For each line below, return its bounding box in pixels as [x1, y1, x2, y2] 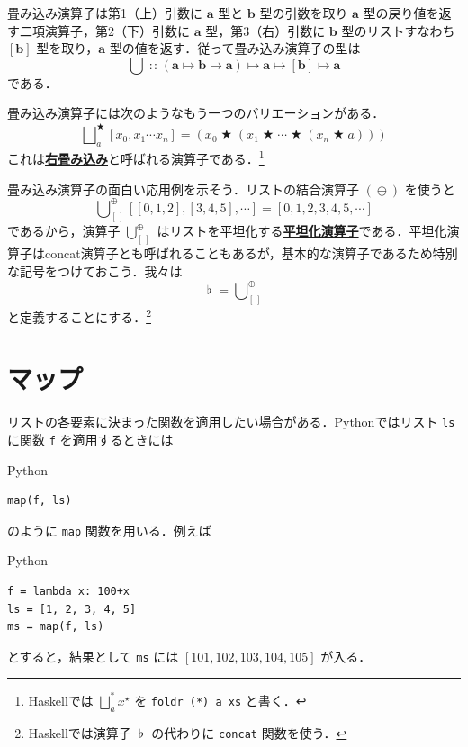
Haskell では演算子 [28, 723, 131, 742]
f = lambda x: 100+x [7, 585, 130, 598]
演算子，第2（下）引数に [44, 21, 190, 40]
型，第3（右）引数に [205, 21, 326, 40]
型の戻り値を [363, 4, 439, 22]
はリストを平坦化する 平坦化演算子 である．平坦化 [157, 221, 447, 240]
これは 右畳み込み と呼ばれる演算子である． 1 [7, 147, 265, 167]
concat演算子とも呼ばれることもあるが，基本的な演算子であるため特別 [44, 244, 458, 263]
